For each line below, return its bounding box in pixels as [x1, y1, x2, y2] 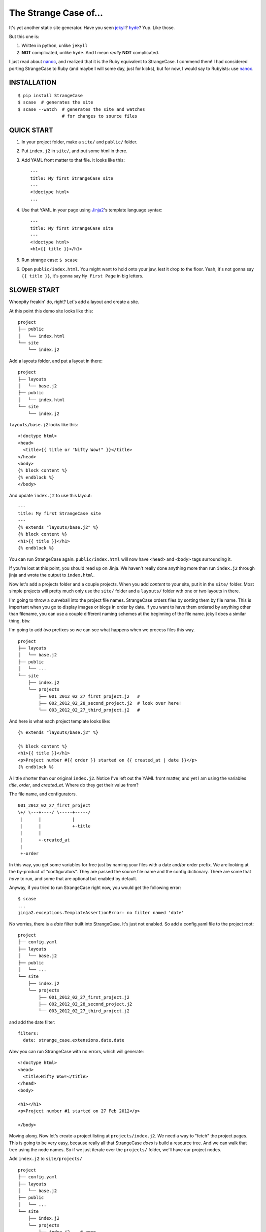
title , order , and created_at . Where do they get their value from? [9, 782, 139, 788]
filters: [18, 1030, 39, 1036]
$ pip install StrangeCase [18, 93, 83, 98]
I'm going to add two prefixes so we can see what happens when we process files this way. [9, 627, 195, 633]
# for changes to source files [62, 113, 137, 119]
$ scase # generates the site [18, 100, 94, 105]
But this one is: [9, 34, 39, 39]
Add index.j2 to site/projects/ [9, 1156, 82, 1162]
